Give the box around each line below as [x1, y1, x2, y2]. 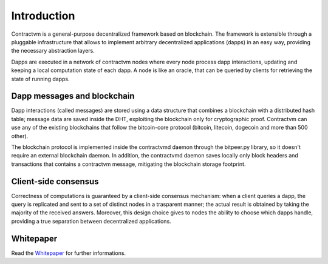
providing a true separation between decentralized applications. [11, 217, 171, 225]
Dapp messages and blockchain [11, 91, 135, 101]
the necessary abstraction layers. [11, 47, 95, 54]
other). [11, 132, 29, 139]
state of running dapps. [11, 75, 70, 82]
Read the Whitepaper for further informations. [11, 249, 126, 257]
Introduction [11, 9, 75, 22]
